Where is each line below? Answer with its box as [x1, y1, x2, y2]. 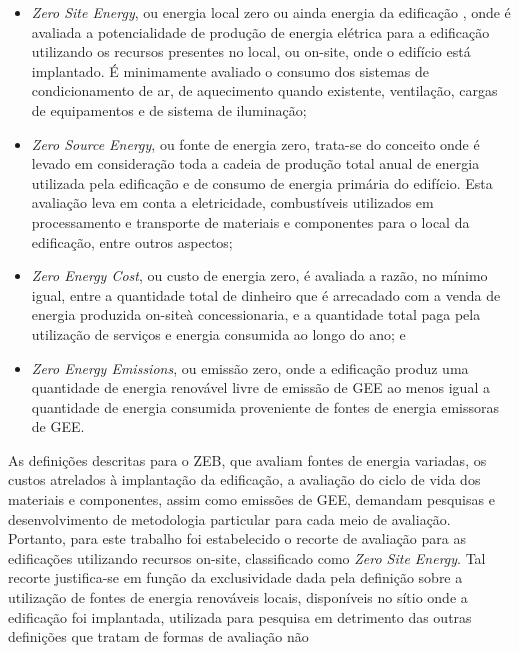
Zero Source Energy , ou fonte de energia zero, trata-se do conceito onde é [31, 133, 480, 154]
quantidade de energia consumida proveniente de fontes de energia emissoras [31, 396, 499, 417]
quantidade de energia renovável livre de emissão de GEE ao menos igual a [31, 377, 490, 398]
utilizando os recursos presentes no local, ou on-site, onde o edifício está [31, 41, 471, 62]
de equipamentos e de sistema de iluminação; [31, 99, 307, 120]
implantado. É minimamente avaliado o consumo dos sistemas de [31, 60, 430, 81]
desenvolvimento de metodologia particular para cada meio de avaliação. [8, 508, 451, 529]
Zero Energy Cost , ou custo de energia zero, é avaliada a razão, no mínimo [31, 265, 488, 286]
